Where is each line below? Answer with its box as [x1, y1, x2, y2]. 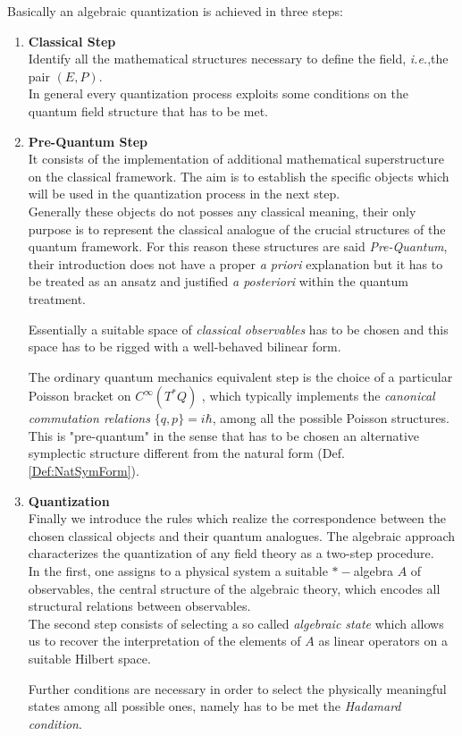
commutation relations [28, 409, 150, 427]
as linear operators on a [318, 631, 448, 650]
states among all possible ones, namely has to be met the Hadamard [28, 697, 401, 715]
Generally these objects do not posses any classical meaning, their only [28, 201, 416, 220]
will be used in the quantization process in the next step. [28, 184, 340, 203]
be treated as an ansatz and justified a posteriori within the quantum [28, 272, 408, 291]
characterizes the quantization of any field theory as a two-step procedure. [28, 544, 434, 563]
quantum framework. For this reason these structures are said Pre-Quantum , [28, 237, 448, 256]
